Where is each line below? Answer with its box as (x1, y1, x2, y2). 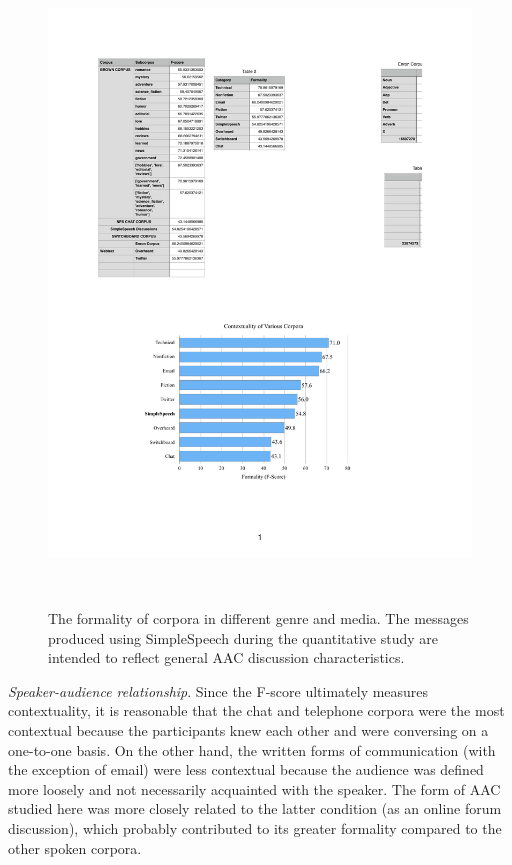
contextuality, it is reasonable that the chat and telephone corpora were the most (8, 700, 505, 721)
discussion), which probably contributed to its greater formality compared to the (8, 818, 502, 839)
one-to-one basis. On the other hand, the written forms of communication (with (8, 739, 496, 760)
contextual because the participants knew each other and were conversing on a (8, 720, 489, 741)
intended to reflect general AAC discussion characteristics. (48, 647, 405, 668)
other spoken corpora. (8, 837, 142, 858)
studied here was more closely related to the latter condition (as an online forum (8, 798, 502, 819)
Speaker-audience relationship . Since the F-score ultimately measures (8, 680, 429, 701)
